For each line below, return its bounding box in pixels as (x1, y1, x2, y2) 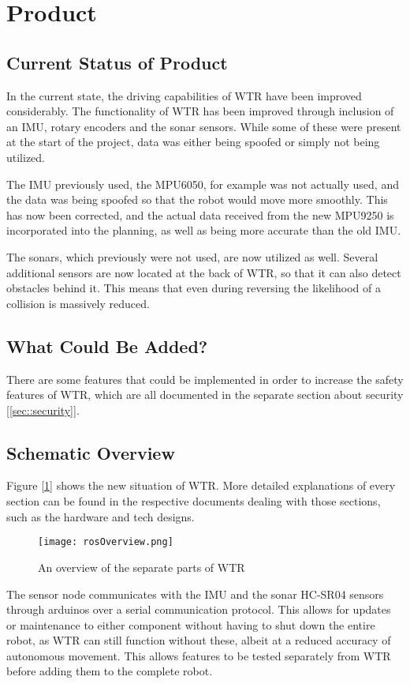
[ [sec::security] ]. (6, 401, 80, 418)
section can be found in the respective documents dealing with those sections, (6, 493, 381, 509)
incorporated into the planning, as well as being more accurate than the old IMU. (6, 222, 401, 239)
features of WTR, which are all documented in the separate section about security (6, 386, 404, 403)
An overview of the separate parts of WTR (38, 558, 245, 575)
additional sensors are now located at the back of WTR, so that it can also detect (6, 264, 401, 280)
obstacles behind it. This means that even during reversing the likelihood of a (6, 280, 381, 296)
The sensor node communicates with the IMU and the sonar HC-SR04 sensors (6, 585, 384, 602)
